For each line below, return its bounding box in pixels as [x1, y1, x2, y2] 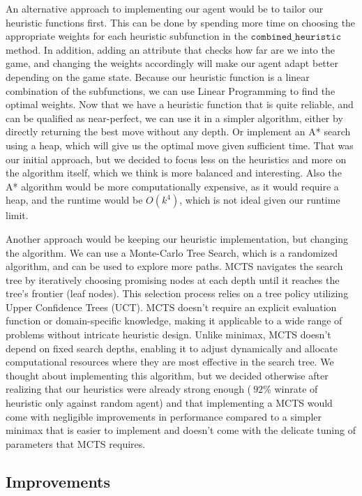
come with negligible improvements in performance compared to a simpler [6, 409, 322, 423]
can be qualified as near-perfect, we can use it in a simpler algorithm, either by [6, 110, 343, 125]
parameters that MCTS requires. [6, 436, 146, 451]
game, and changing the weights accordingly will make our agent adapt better [6, 56, 338, 70]
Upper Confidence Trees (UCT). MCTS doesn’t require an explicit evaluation [6, 299, 337, 314]
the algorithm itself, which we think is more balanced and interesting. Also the [6, 165, 342, 180]
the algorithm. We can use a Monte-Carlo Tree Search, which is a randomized [6, 245, 338, 260]
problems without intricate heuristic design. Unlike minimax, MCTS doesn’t [6, 327, 331, 342]
